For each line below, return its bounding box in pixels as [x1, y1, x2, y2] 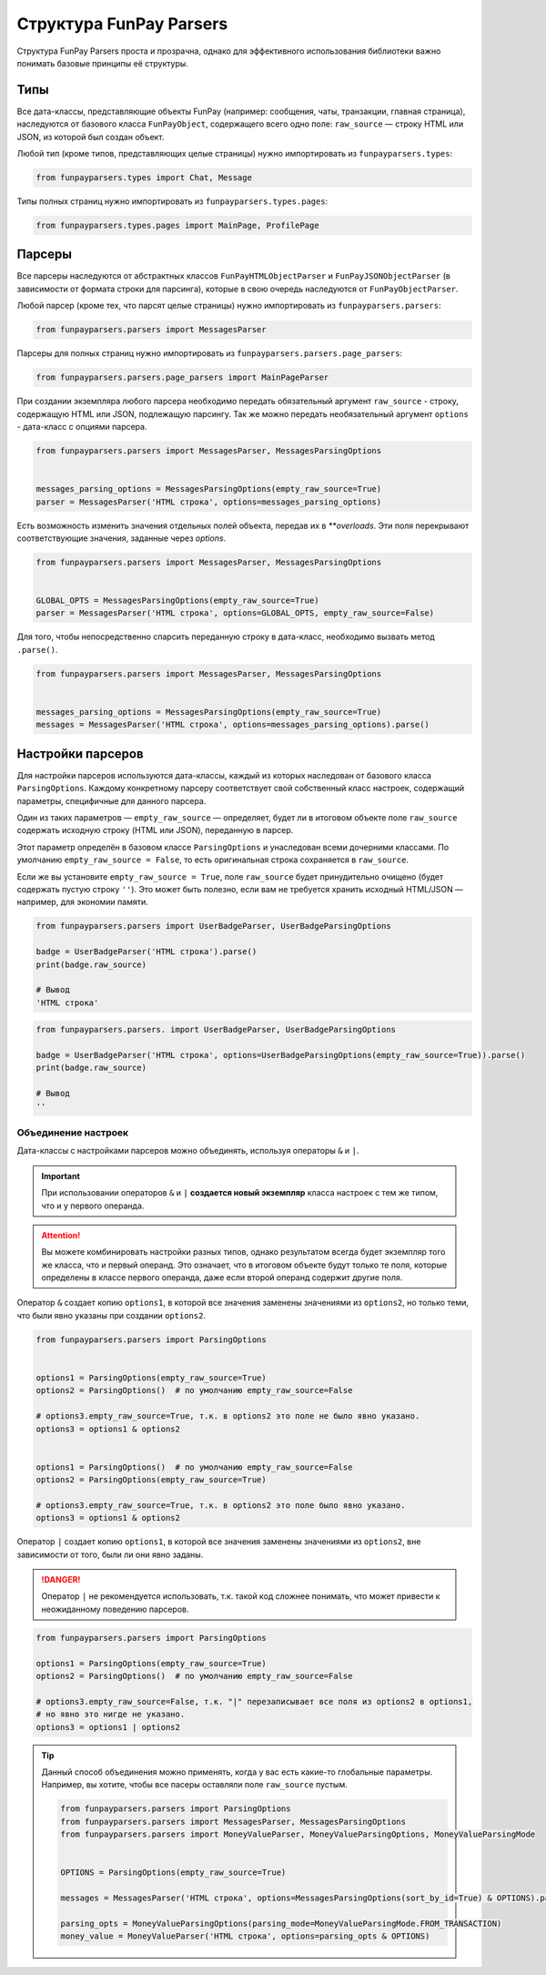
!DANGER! [41, 1574, 81, 1585]
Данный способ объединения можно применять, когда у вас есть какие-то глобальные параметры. [41, 1766, 433, 1777]
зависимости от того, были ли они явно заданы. [16, 1549, 204, 1560]
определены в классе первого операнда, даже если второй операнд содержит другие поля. [41, 1272, 403, 1283]
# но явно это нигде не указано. [35, 1709, 186, 1720]
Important [41, 1170, 81, 1181]
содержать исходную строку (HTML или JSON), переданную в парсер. [16, 825, 294, 836]
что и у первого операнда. [41, 1200, 145, 1211]
